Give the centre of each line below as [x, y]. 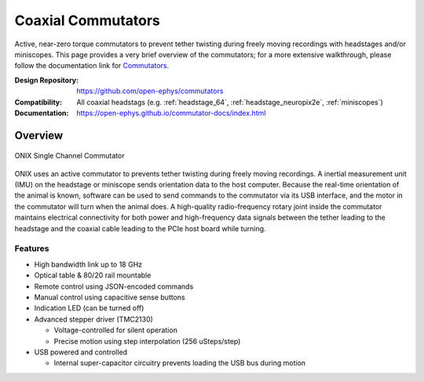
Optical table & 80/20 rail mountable [93, 275]
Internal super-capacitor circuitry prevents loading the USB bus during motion [180, 363]
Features [32, 249]
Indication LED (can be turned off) [89, 308]
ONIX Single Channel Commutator [69, 156]
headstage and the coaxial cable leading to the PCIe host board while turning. [140, 228]
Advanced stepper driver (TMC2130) [93, 319]
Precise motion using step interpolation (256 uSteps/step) [147, 341]
